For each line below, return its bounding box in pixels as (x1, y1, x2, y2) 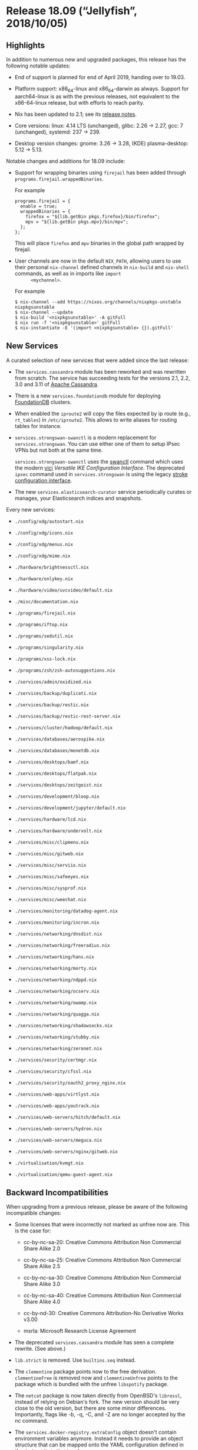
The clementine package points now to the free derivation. (14, 1368, 157, 1375)
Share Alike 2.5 (23, 1263, 61, 1270)
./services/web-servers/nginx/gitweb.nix (14, 1148, 118, 1154)
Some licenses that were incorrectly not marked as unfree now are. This (14, 1221, 190, 1228)
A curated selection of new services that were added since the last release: (6, 357, 189, 364)
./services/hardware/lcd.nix (14, 816, 87, 823)
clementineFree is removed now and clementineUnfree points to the (14, 1374, 178, 1381)
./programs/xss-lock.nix (14, 656, 76, 662)
